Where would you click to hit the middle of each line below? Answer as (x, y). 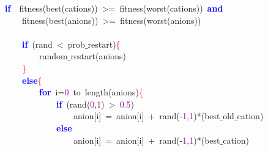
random (53, 56)
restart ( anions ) (98, 56)
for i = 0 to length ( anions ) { (91, 92)
